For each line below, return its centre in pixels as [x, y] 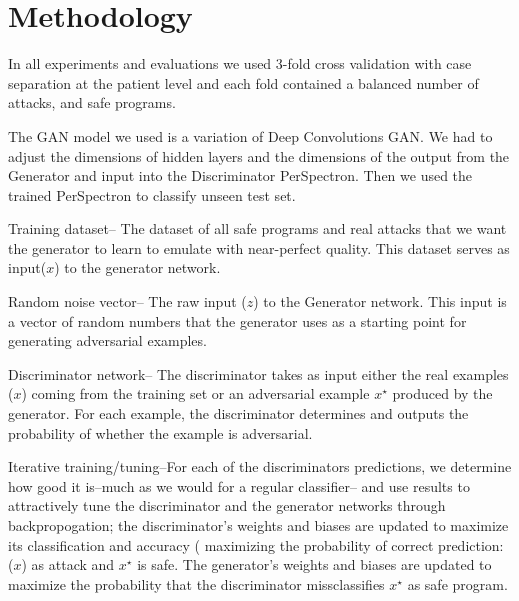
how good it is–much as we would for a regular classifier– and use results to [239, 485]
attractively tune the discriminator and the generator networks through [227, 505]
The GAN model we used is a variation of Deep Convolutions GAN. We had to [250, 135]
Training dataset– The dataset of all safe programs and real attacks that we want [257, 228]
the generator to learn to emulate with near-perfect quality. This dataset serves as [259, 247]
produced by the [442, 393]
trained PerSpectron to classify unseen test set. [152, 194]
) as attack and [68, 564]
